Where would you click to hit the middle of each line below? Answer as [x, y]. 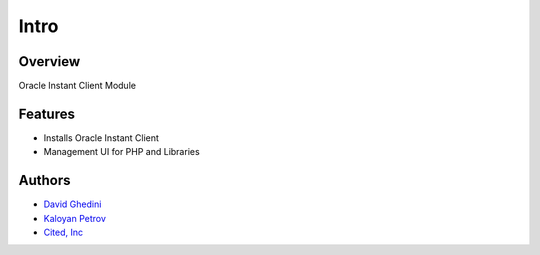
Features [46, 113]
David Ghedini [72, 204]
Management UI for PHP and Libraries [121, 152]
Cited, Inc [63, 232]
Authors [44, 180]
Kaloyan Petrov [75, 218]
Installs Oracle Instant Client [101, 137]
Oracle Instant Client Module [77, 86]
